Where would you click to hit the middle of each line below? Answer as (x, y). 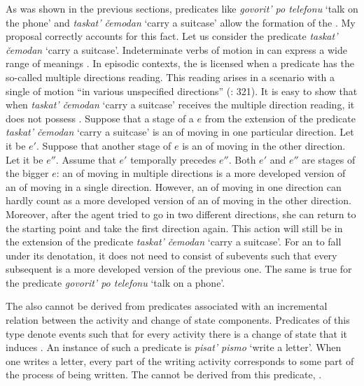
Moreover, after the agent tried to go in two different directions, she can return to (181, 214)
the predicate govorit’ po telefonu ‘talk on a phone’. (115, 282)
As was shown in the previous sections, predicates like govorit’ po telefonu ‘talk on (182, 8)
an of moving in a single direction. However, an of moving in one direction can (174, 186)
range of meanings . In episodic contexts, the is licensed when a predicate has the (180, 63)
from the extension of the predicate (280, 118)
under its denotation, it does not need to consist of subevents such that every (171, 255)
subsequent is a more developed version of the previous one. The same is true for (179, 269)
